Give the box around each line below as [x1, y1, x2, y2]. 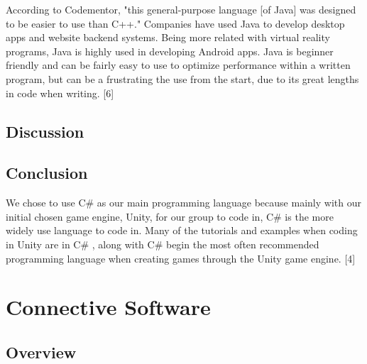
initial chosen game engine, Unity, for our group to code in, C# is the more [6, 209, 334, 224]
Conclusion [6, 162, 88, 184]
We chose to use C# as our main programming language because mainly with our [6, 195, 361, 210]
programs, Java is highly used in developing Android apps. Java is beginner [6, 43, 334, 58]
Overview [6, 341, 77, 363]
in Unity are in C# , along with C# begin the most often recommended [6, 236, 319, 251]
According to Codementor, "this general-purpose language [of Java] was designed [6, 2, 356, 16]
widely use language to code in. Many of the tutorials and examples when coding [6, 223, 358, 238]
